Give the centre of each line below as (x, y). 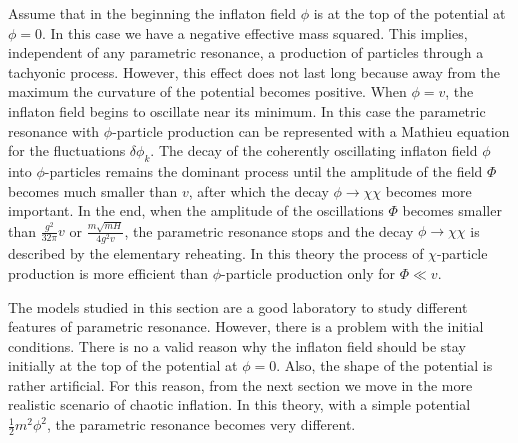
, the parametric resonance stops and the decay (269, 230)
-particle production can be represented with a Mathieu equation (311, 130)
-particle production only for (308, 272)
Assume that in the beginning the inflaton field (152, 13)
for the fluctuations (67, 150)
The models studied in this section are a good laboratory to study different (238, 306)
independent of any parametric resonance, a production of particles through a (246, 52)
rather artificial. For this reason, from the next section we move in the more (240, 384)
